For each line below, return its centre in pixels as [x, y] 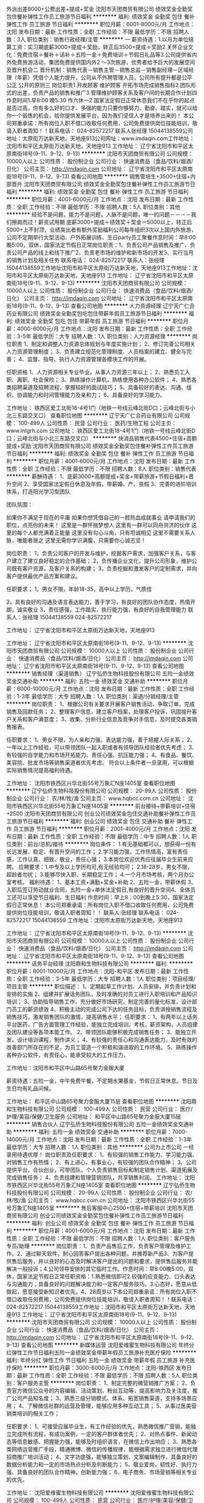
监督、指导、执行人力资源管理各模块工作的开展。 [88, 359]
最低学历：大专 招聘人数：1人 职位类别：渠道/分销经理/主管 [105, 696]
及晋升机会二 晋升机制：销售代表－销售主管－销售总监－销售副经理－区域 [97, 70]
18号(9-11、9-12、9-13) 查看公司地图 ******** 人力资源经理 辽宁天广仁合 [103, 306]
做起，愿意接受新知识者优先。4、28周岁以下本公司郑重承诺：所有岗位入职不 [102, 1292]
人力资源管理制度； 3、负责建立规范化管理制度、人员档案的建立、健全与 [97, 351]
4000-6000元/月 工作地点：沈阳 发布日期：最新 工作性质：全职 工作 [102, 329]
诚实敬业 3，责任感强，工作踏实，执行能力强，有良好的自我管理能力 [102, 610]
